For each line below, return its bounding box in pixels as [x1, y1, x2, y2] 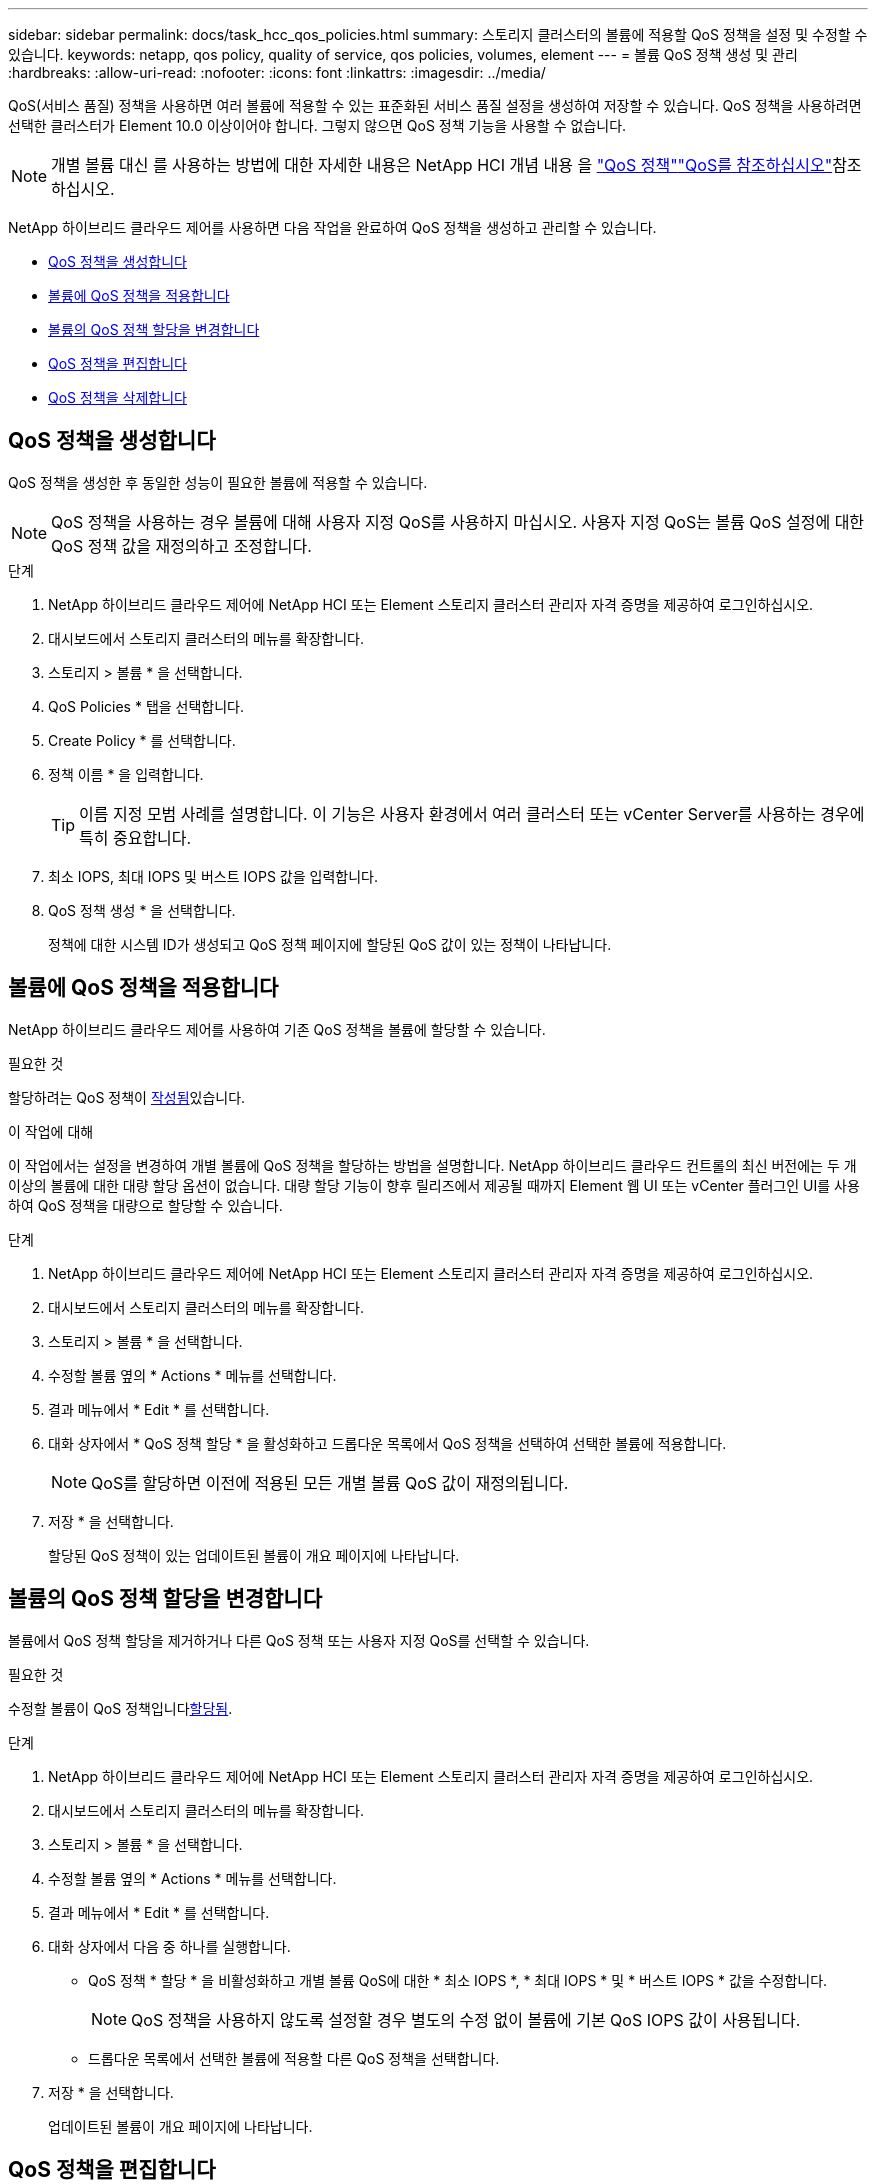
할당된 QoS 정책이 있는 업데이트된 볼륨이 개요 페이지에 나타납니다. [48, 1546, 460, 1564]
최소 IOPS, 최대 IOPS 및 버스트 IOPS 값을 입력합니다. [48, 867, 378, 885]
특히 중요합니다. [79, 827, 192, 848]
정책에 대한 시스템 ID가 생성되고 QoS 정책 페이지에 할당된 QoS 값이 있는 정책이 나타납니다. [48, 935, 612, 953]
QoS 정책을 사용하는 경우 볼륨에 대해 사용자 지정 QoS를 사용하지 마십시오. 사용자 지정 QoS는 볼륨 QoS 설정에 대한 [51, 511, 865, 532]
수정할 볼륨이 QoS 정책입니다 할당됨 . [8, 1699, 233, 1717]
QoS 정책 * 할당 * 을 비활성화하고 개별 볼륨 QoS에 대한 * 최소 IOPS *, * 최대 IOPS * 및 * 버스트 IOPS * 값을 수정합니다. [88, 1971, 828, 1989]
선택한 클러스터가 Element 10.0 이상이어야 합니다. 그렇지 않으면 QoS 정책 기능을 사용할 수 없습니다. [8, 117, 627, 134]
